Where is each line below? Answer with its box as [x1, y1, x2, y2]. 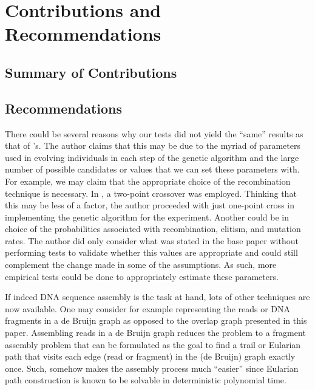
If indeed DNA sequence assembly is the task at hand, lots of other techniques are [5, 290, 310, 303]
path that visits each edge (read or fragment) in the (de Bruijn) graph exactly [5, 350, 296, 363]
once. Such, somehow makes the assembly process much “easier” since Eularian [5, 361, 299, 374]
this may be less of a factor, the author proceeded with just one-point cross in [5, 199, 294, 211]
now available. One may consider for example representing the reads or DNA [5, 302, 291, 315]
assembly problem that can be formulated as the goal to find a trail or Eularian [5, 338, 301, 351]
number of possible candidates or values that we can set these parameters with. [5, 163, 300, 176]
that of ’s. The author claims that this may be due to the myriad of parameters [5, 139, 300, 152]
